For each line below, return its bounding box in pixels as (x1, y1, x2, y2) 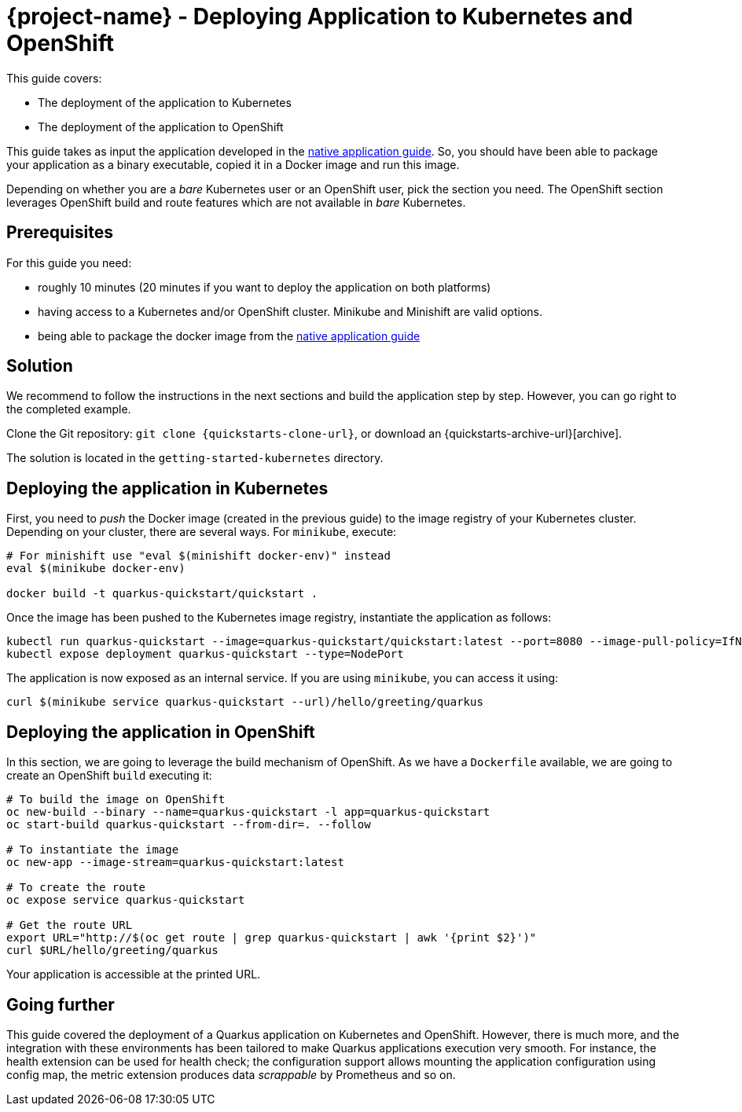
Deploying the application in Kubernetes (6, 478, 329, 498)
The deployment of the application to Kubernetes (38, 95, 292, 109)
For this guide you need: (6, 255, 132, 270)
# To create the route (6, 881, 146, 894)
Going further (6, 994, 115, 1015)
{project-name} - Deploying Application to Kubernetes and (6, 3, 634, 30)
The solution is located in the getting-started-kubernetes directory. (6, 451, 384, 465)
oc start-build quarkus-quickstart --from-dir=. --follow (6, 818, 371, 831)
